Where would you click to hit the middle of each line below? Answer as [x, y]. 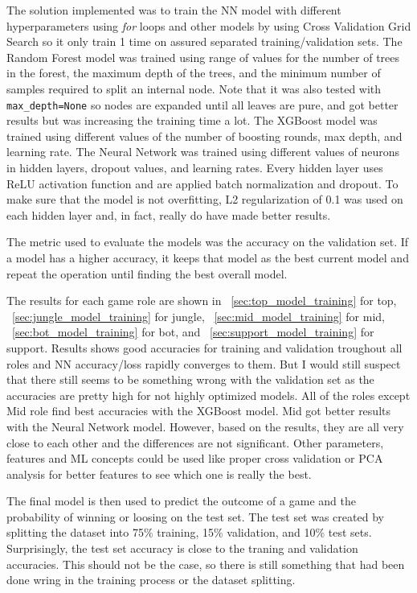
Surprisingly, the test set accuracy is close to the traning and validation [182, 548]
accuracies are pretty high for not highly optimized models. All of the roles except [208, 395]
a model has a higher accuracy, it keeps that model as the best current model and [208, 257]
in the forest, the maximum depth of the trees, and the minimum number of [194, 73]
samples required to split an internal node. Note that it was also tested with [194, 88]
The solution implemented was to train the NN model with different [174, 10]
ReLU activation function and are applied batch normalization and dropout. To [202, 183]
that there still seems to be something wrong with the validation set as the [190, 379]
